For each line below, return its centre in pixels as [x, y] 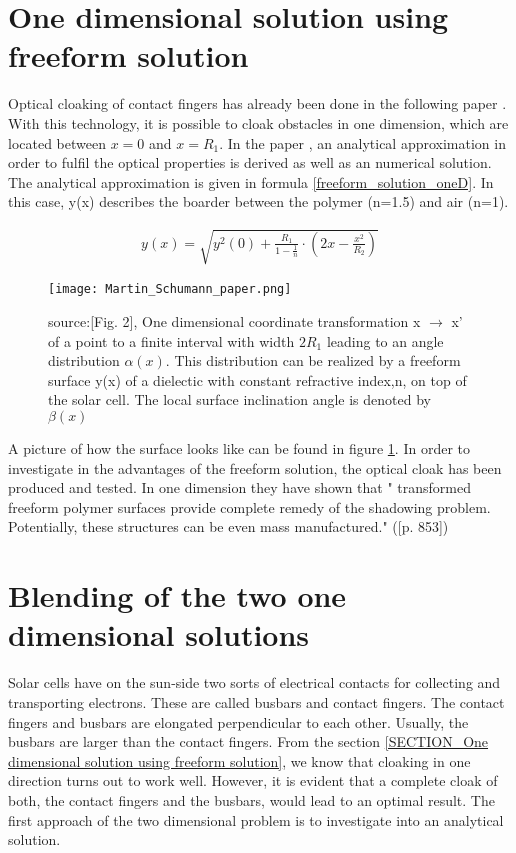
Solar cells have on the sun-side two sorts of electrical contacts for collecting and [254, 682]
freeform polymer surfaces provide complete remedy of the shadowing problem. [249, 506]
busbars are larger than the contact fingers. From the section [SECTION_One [248, 741]
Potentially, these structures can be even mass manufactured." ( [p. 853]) [228, 526]
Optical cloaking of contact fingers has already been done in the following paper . [257, 103]
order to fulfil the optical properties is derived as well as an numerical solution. [250, 162]
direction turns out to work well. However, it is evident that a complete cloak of [253, 780]
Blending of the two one [177, 595]
